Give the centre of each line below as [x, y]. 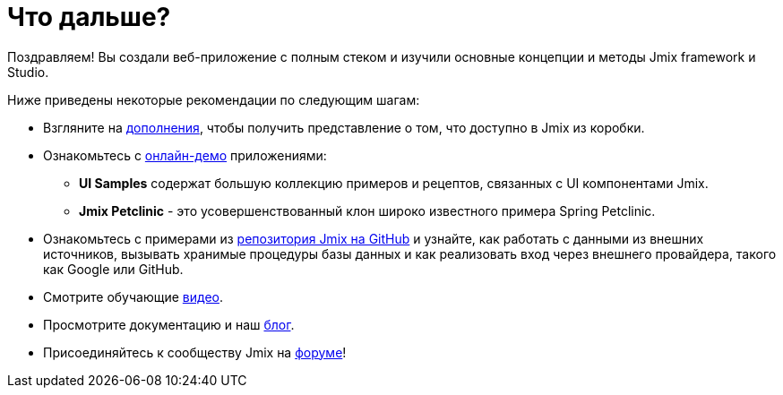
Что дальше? [89, 17]
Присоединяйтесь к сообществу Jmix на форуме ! [195, 352]
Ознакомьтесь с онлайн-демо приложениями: [185, 155]
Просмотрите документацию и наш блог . [169, 324]
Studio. [28, 72]
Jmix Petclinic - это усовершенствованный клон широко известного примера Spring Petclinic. [367, 210]
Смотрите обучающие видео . [133, 296]
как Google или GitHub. [113, 269]
